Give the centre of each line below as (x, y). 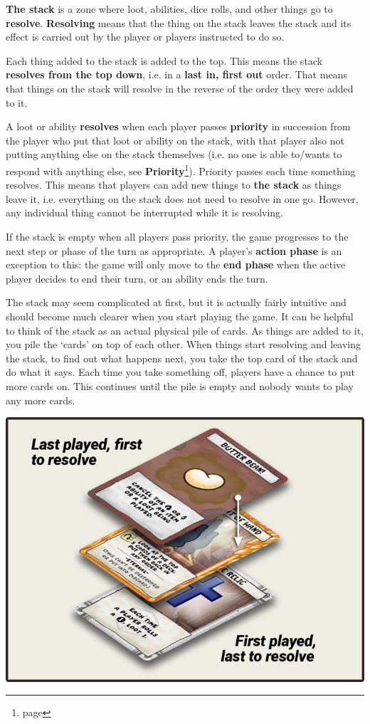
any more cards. (41, 400)
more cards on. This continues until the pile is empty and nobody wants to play (180, 385)
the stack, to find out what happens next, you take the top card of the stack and (182, 358)
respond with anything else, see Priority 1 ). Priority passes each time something (181, 169)
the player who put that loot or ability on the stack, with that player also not (175, 140)
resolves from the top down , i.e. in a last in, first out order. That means (176, 74)
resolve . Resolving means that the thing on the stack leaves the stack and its (179, 22)
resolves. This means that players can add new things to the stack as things (174, 185)
